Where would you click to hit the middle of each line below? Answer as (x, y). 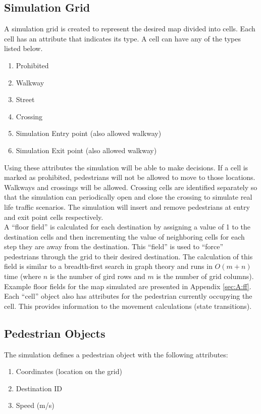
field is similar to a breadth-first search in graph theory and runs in (108, 266)
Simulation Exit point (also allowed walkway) (86, 150)
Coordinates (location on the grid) (69, 371)
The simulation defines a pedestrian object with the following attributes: (116, 354)
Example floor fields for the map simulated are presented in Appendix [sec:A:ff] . (128, 286)
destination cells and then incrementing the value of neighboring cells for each (124, 236)
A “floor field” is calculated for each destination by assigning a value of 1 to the (127, 227)
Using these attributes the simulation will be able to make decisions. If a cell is (126, 167)
